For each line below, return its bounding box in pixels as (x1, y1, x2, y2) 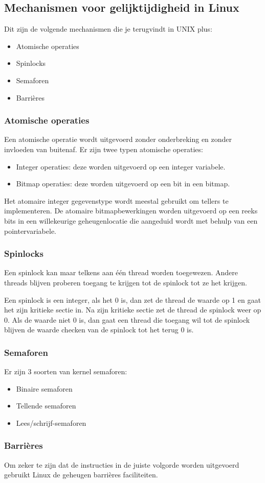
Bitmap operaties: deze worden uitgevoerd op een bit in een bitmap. (16, 178, 230, 189)
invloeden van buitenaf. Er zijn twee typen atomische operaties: (4, 143, 203, 154)
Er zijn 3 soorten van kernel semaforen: (4, 366, 127, 377)
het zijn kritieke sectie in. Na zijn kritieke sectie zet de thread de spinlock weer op (4, 304, 261, 315)
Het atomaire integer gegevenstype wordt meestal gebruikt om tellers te (4, 195, 229, 206)
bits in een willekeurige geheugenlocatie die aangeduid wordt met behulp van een (4, 215, 258, 226)
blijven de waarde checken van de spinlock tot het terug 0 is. (4, 324, 194, 335)
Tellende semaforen (16, 400, 76, 411)
